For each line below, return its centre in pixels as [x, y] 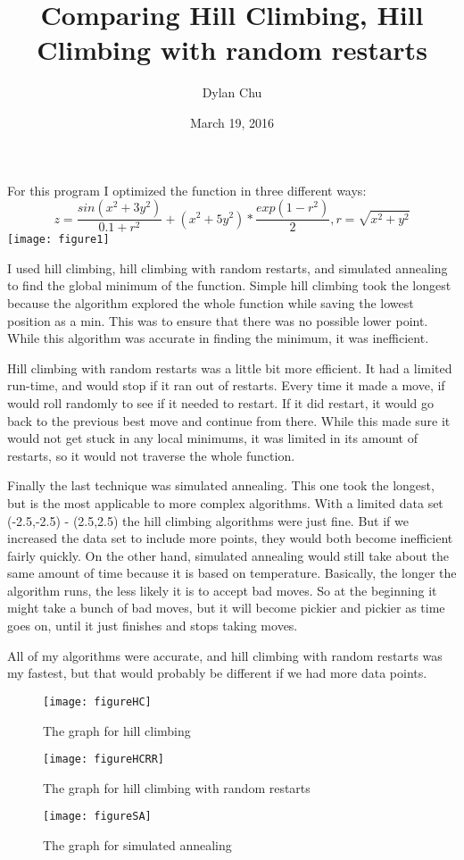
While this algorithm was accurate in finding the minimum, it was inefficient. [218, 338]
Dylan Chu [232, 92]
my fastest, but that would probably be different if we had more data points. [217, 673]
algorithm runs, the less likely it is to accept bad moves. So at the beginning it [222, 590]
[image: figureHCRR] [104, 760]
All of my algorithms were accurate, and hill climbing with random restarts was [225, 655]
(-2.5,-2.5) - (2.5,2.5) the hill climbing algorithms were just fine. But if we [208, 520]
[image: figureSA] [97, 817]
